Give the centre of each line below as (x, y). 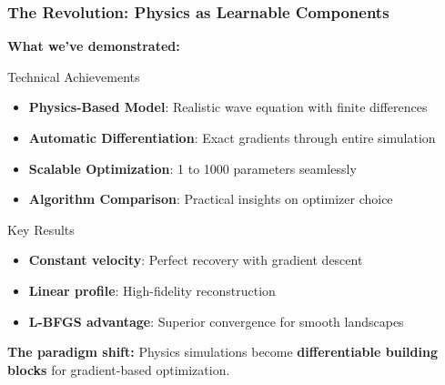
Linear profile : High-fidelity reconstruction (152, 290)
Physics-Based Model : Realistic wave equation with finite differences (228, 107)
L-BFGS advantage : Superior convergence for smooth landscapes (216, 321)
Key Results (41, 229)
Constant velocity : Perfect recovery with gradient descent (196, 260)
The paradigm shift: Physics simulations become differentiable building (222, 352)
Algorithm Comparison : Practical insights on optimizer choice (211, 199)
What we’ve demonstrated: (94, 46)
